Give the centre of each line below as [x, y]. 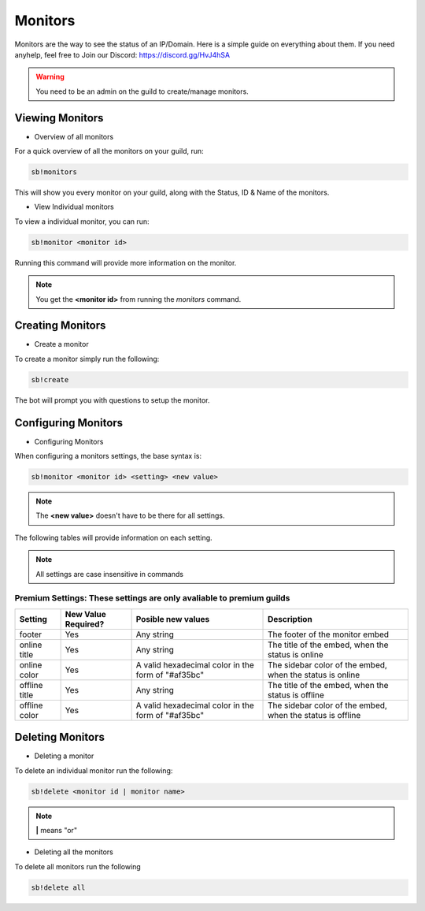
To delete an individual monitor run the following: [94, 770]
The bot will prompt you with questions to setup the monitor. [112, 400]
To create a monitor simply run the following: [87, 359]
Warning [50, 77]
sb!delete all [58, 887]
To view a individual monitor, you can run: [82, 221]
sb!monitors [54, 172]
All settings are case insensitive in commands [110, 574]
